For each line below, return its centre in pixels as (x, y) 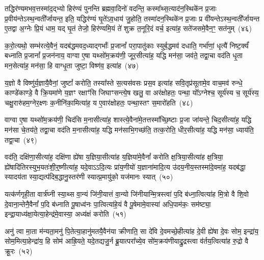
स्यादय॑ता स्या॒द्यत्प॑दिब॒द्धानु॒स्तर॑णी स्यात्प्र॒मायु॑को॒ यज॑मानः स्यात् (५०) (89, 177)
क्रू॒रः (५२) (19, 251)
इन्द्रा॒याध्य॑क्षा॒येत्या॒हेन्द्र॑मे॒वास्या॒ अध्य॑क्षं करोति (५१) (65, 214)
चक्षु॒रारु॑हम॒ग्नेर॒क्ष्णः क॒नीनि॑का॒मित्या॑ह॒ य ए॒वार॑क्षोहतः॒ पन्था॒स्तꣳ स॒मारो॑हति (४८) (99, 102)
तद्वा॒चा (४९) (21, 139)
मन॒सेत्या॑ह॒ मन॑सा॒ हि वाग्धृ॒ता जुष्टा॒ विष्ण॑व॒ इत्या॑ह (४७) (72, 65)
